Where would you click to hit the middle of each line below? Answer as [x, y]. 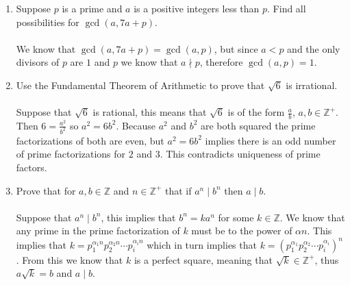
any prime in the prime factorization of [98, 231]
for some [236, 217]
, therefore [221, 62]
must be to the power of [242, 231]
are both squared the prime [258, 125]
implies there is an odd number [271, 140]
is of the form [256, 112]
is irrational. [312, 85]
